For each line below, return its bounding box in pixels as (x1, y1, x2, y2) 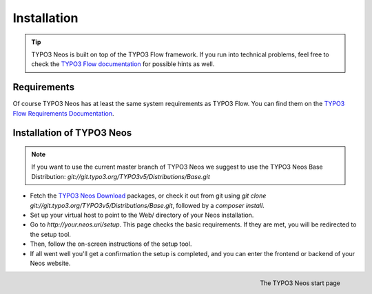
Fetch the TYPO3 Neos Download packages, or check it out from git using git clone (30, 191, 267, 200)
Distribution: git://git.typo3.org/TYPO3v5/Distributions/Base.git (31, 172, 210, 180)
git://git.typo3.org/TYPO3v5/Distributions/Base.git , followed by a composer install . (30, 201, 265, 209)
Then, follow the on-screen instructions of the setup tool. (30, 240, 192, 248)
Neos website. (30, 259, 71, 267)
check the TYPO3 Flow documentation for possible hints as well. (31, 60, 215, 68)
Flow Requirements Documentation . (12, 109, 114, 117)
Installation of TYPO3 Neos (12, 127, 132, 139)
